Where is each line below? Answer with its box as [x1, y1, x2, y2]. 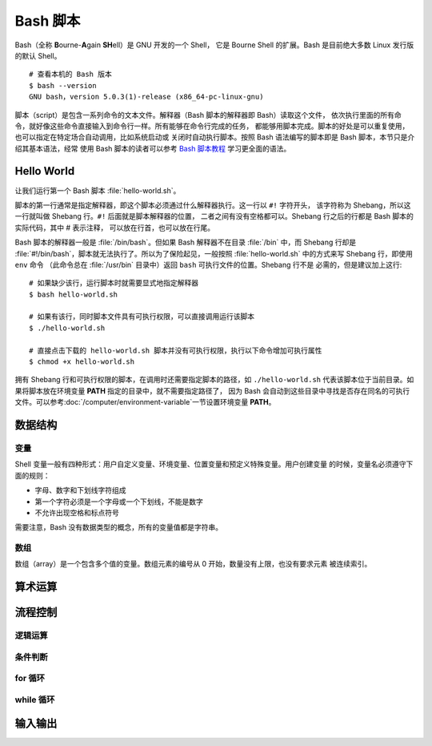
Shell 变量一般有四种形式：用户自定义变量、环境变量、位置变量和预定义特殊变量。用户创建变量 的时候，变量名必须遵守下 [14, 459, 414, 469]
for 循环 [14, 673, 46, 684]
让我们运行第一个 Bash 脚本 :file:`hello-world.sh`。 [14, 185, 181, 196]
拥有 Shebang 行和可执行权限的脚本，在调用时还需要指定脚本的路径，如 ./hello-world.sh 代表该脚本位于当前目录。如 [14, 375, 414, 385]
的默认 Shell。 [14, 50, 62, 60]
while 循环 [14, 694, 55, 705]
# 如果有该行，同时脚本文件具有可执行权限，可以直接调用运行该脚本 [29, 313, 255, 321]
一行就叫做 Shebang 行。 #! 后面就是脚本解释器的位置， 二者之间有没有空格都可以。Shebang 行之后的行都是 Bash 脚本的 [14, 212, 414, 221]
